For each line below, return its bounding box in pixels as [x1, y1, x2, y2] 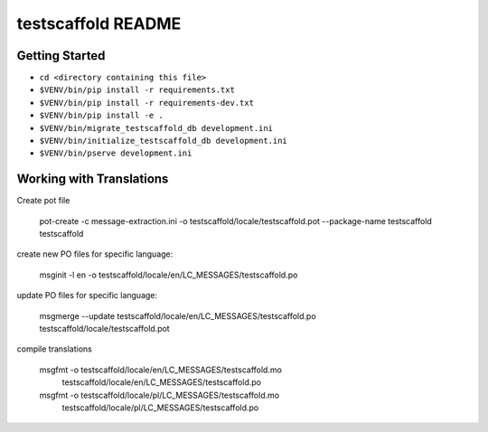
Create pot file [16, 195, 70, 206]
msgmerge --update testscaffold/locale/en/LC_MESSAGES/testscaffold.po [39, 310, 316, 321]
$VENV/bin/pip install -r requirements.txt [39, 85, 235, 95]
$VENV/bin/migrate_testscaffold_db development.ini [39, 123, 274, 133]
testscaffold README [16, 14, 182, 33]
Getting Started [16, 48, 106, 63]
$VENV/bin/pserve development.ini [39, 148, 192, 158]
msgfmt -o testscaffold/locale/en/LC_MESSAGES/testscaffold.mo [39, 364, 282, 375]
